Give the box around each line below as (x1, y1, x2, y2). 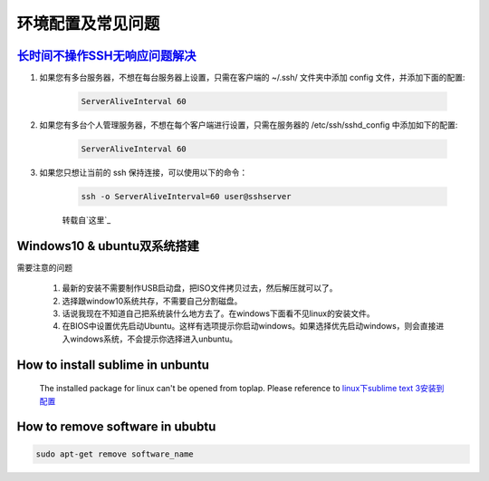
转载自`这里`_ (62, 214, 111, 226)
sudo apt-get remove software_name (35, 448, 194, 459)
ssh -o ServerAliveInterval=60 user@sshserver (81, 191, 292, 201)
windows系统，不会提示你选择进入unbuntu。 (69, 333, 238, 344)
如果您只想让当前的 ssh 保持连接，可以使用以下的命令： (39, 168, 248, 178)
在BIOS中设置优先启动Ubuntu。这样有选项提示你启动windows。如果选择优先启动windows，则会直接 (62, 321, 436, 332)
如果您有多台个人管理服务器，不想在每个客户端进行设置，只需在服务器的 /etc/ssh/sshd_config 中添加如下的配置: (39, 120, 458, 130)
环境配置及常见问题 (16, 14, 160, 34)
